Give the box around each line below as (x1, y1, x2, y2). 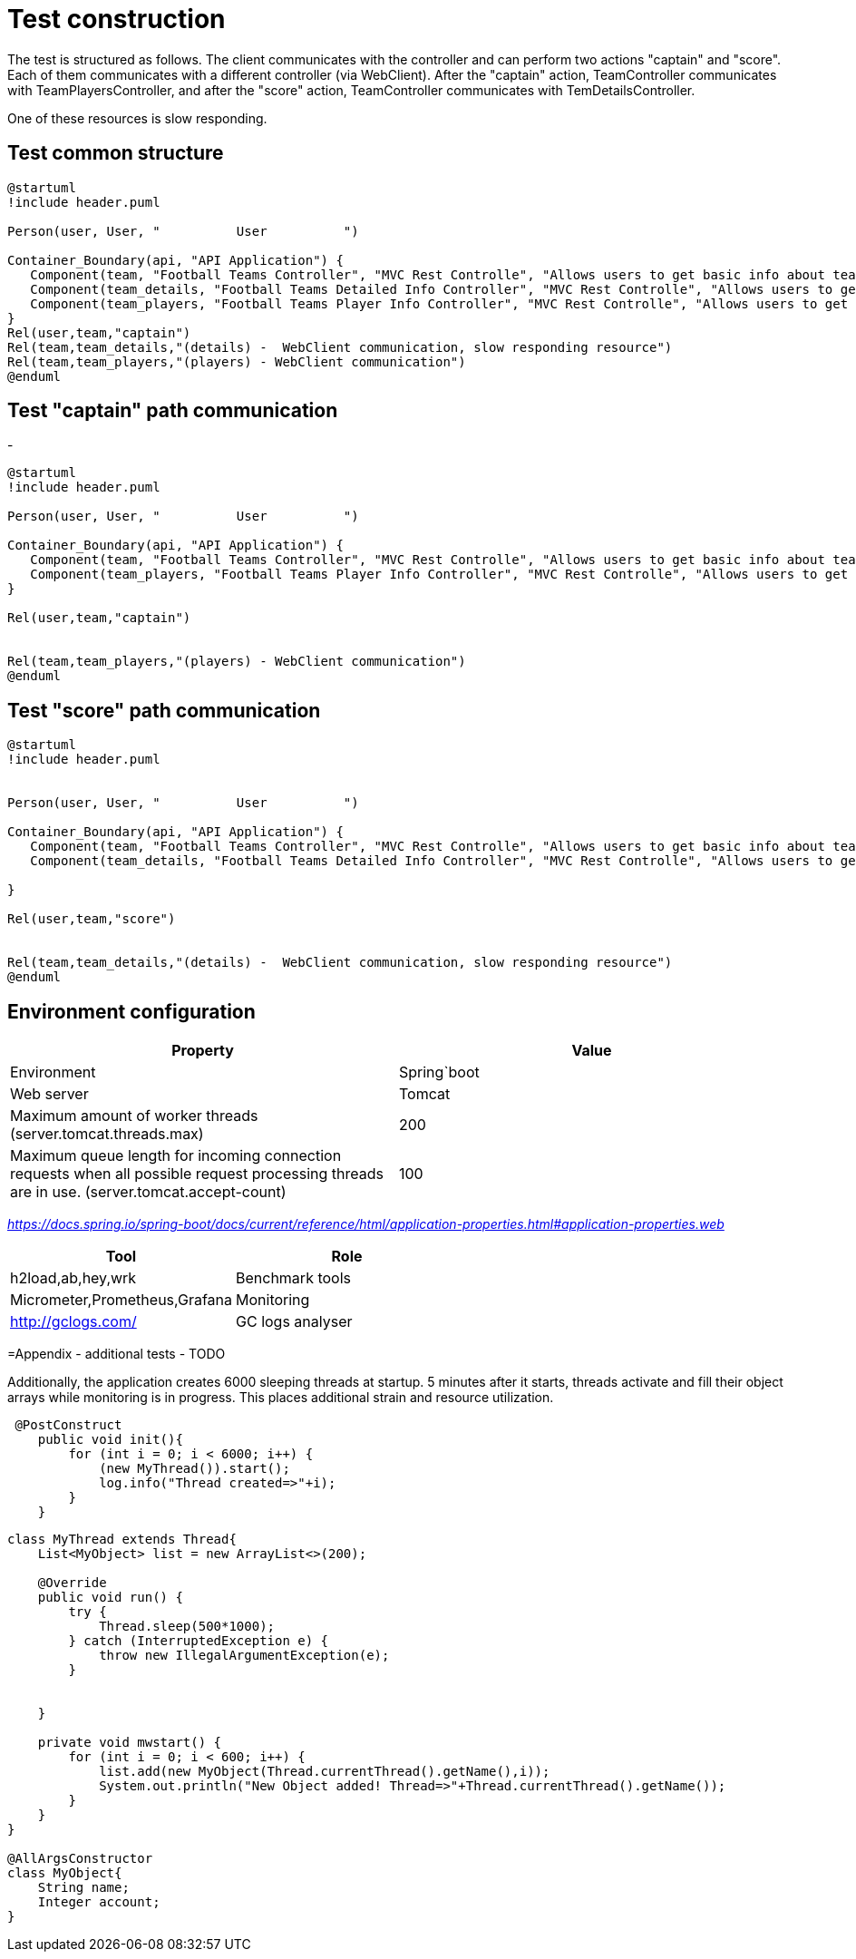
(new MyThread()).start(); (99, 1461, 290, 1477)
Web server (10, 1085, 89, 1104)
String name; (37, 1880, 130, 1896)
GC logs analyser (236, 1312, 353, 1331)
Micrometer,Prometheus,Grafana (10, 1291, 232, 1310)
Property (171, 1041, 234, 1060)
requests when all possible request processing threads (10, 1165, 384, 1184)
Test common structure (7, 141, 224, 165)
